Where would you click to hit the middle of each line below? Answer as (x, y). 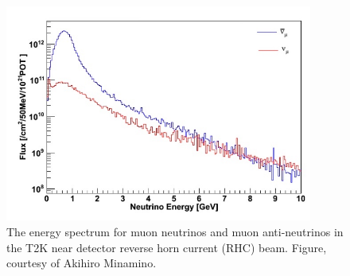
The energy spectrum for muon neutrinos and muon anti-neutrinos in (175, 231)
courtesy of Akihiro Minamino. (82, 263)
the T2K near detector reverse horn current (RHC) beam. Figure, (167, 247)
